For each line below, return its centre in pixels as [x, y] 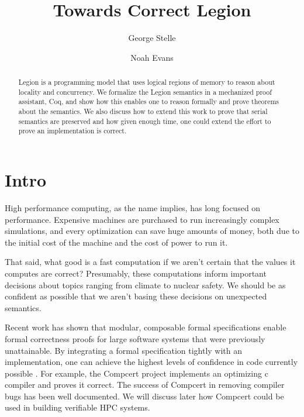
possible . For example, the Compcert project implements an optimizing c [137, 373]
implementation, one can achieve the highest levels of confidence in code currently [151, 362]
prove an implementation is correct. [72, 131]
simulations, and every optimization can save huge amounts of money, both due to [152, 231]
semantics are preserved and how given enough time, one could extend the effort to [145, 121]
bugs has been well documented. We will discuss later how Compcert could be [144, 396]
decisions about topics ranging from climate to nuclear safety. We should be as [145, 285]
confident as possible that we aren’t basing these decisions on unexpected [136, 296]
